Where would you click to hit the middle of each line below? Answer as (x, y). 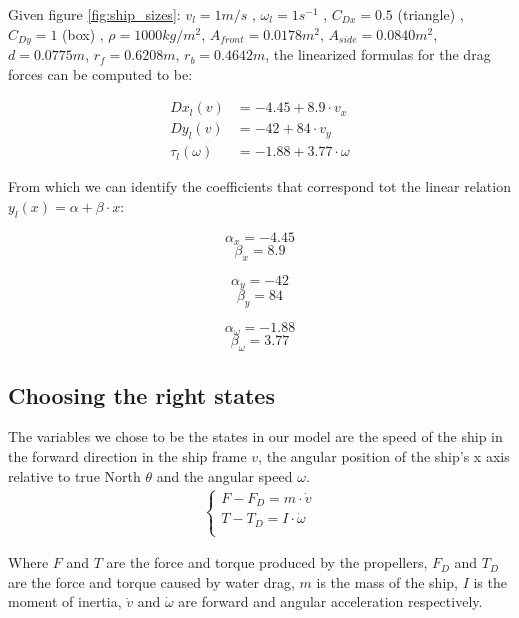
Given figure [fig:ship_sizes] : (94, 14)
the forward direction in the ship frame (127, 456)
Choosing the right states (141, 394)
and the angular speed (224, 475)
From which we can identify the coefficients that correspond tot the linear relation (259, 186)
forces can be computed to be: (100, 73)
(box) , (83, 33)
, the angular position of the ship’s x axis (384, 456)
